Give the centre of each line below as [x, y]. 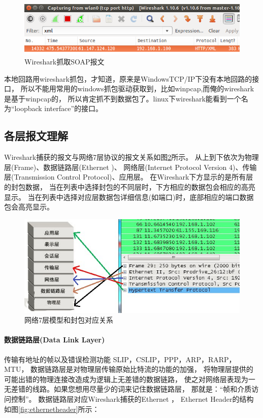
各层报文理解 [36, 136]
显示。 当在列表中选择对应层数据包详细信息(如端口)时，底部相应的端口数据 [129, 197]
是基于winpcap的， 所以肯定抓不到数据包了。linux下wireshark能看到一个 [123, 98]
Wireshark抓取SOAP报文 [64, 61]
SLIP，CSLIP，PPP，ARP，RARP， [174, 359]
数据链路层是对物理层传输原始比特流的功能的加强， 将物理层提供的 [142, 369]
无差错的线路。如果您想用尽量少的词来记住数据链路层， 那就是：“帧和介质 [128, 389]
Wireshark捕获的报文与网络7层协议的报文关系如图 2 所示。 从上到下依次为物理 [131, 157]
